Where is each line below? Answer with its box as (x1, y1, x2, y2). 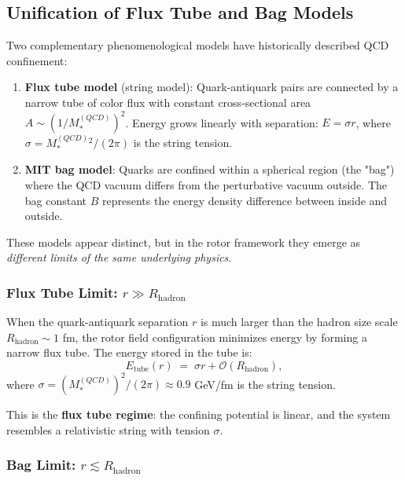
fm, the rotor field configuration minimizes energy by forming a (62, 328, 367, 345)
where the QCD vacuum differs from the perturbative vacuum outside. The (24, 176, 387, 192)
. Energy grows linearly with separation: (125, 114, 318, 130)
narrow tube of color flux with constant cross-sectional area (24, 93, 311, 110)
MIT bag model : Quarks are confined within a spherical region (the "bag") (24, 161, 395, 178)
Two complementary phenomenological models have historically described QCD (6, 37, 389, 53)
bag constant (24, 192, 87, 208)
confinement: (6, 52, 68, 68)
